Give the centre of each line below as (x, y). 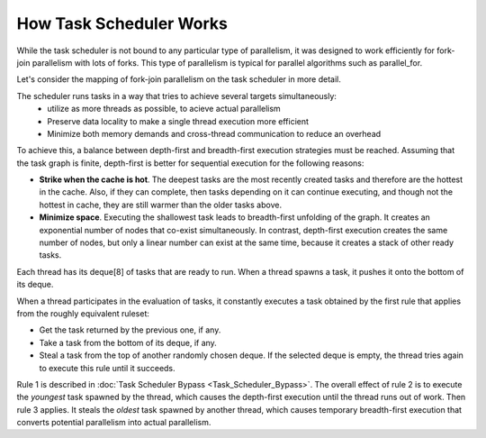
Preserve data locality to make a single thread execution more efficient (178, 121)
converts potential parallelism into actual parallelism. (114, 423)
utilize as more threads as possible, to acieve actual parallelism (164, 109)
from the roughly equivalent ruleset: (83, 313)
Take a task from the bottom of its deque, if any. (128, 342)
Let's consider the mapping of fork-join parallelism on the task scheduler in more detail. (179, 79)
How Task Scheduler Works (122, 23)
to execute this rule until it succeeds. (107, 368)
